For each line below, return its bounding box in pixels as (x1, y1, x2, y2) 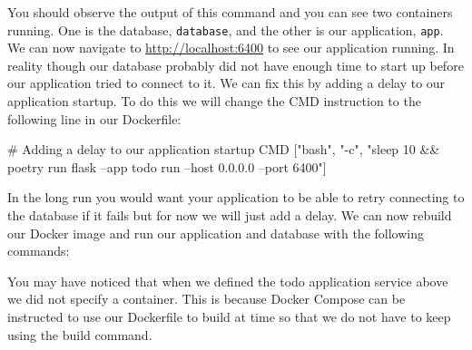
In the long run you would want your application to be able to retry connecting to (7, 188, 465, 207)
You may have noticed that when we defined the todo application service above (7, 271, 448, 290)
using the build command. (7, 325, 152, 344)
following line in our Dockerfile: (7, 109, 182, 128)
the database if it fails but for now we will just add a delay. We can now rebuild (7, 206, 452, 224)
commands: (7, 241, 70, 260)
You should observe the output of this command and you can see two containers (7, 3, 453, 21)
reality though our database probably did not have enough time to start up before (7, 55, 464, 74)
